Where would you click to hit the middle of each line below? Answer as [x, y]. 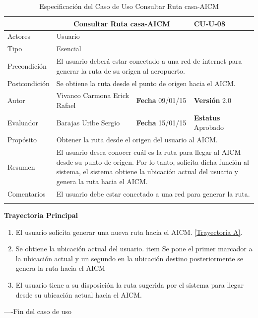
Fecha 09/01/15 [161, 100]
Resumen [21, 166]
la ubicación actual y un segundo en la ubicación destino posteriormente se [129, 258]
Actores [19, 36]
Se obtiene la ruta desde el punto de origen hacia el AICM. [146, 83]
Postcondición [29, 83]
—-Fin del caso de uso [38, 311]
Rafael [66, 105]
